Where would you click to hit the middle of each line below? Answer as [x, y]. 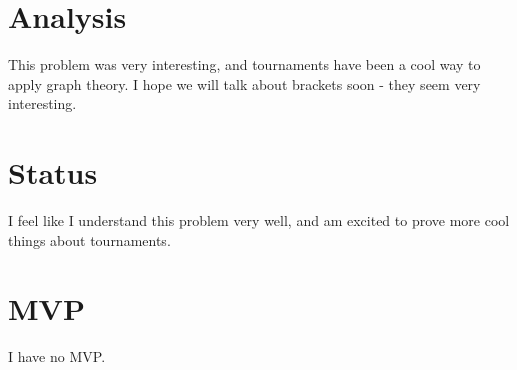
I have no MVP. [57, 356]
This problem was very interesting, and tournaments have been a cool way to [244, 64]
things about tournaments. [89, 239]
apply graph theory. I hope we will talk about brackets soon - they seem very [244, 83]
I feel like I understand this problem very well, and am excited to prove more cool [259, 220]
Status [53, 172]
